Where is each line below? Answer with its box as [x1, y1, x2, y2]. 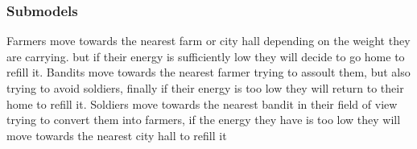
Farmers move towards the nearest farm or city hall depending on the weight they [6, 32, 411, 49]
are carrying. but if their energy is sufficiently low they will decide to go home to [6, 48, 405, 64]
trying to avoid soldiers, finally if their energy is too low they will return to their [6, 80, 404, 96]
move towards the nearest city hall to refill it [6, 126, 227, 143]
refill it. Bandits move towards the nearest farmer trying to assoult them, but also [6, 64, 411, 81]
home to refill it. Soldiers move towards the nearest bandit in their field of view [6, 95, 398, 112]
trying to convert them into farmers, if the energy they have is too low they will [6, 111, 401, 128]
